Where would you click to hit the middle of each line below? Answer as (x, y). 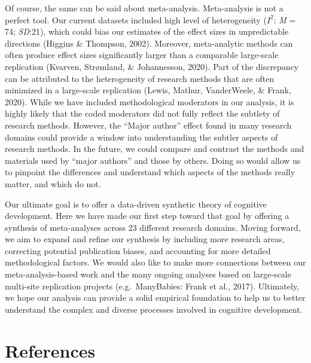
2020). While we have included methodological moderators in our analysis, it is (150, 101)
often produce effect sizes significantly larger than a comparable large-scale (142, 55)
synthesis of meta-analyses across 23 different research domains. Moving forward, (153, 227)
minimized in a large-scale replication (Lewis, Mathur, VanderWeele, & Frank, (148, 90)
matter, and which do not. (53, 183)
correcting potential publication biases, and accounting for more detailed (138, 250)
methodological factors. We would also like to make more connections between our (155, 262)
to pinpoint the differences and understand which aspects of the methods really (150, 172)
